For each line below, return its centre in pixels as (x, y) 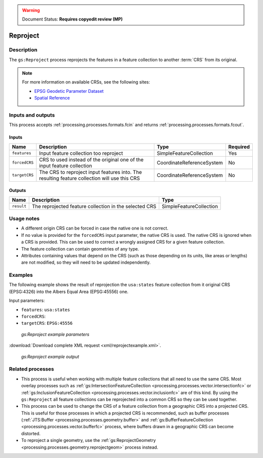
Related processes (32, 369)
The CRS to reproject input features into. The (91, 172)
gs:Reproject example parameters (55, 334)
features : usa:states (46, 310)
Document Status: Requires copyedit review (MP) (72, 19)
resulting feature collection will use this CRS (90, 178)
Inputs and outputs (32, 115)
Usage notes (24, 219)
